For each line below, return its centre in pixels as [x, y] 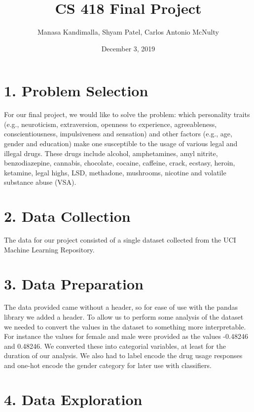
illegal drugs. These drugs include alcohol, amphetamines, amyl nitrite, [111, 153]
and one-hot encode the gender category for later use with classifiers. [108, 365]
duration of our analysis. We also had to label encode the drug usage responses [123, 355]
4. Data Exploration [73, 399]
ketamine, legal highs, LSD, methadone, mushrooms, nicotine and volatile [115, 172]
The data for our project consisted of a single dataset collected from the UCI [120, 240]
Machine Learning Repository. [49, 249]
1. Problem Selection [76, 91]
